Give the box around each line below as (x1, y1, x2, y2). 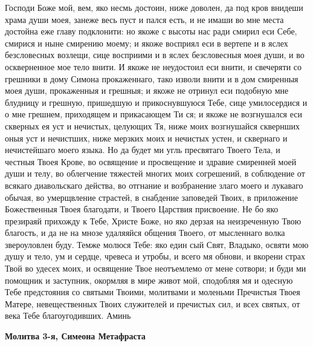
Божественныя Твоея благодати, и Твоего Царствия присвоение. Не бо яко (5, 203, 279, 215)
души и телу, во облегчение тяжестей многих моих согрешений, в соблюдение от (5, 167, 305, 180)
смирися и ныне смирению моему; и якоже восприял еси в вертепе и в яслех (5, 36, 288, 49)
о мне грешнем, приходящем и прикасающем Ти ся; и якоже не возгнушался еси (5, 108, 302, 120)
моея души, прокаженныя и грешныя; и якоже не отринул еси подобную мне (5, 84, 289, 97)
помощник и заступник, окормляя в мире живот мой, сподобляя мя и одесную (5, 273, 293, 286)
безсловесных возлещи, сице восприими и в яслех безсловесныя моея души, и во (5, 48, 305, 61)
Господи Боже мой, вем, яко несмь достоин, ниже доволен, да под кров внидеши (5, 1, 303, 13)
